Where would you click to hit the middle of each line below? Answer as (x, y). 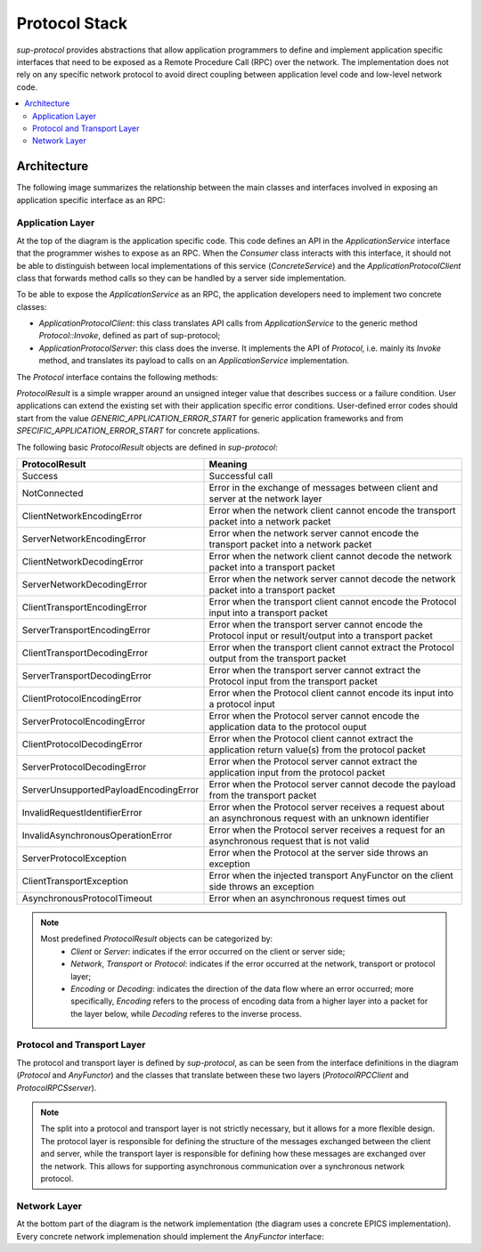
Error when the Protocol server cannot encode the (314, 715)
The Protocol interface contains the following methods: (117, 377)
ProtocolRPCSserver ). (57, 1087)
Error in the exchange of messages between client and (323, 487)
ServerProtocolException (74, 858)
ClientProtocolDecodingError (82, 744)
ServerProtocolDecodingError (84, 767)
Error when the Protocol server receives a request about (327, 807)
